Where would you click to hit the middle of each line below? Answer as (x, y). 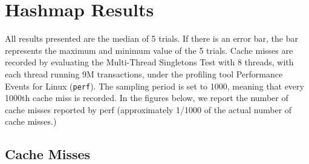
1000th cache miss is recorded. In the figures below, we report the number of (147, 98)
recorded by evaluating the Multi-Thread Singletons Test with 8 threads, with (149, 62)
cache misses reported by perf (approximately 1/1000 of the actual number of (148, 109)
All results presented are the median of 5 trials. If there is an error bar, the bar (151, 38)
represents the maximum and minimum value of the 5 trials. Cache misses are (149, 50)
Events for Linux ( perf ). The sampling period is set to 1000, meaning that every (154, 86)
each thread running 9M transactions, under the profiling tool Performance (144, 74)
